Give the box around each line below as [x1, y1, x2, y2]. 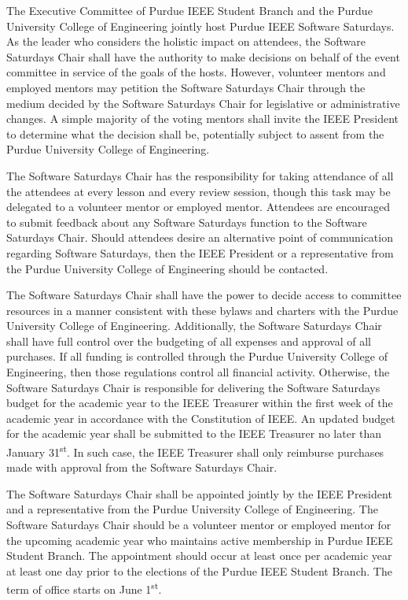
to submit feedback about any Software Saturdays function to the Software [6, 213, 367, 230]
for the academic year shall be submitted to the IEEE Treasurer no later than [6, 425, 382, 442]
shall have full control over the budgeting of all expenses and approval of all [6, 332, 371, 349]
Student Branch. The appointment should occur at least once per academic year [6, 547, 392, 564]
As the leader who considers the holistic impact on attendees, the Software [6, 33, 366, 50]
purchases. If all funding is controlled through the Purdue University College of [6, 348, 388, 365]
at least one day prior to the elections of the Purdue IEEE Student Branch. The [6, 562, 392, 579]
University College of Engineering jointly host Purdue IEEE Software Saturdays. [6, 17, 395, 34]
